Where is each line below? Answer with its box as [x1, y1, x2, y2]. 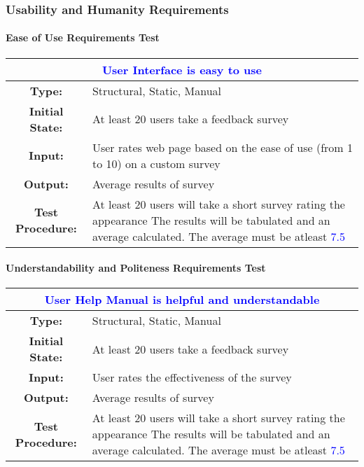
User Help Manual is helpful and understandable [44, 291, 320, 308]
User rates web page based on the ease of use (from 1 [92, 139, 353, 155]
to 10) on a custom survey [92, 155, 220, 172]
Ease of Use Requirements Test [6, 30, 160, 45]
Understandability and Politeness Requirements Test [6, 260, 266, 275]
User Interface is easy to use [101, 61, 262, 78]
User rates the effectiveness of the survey [92, 369, 292, 386]
